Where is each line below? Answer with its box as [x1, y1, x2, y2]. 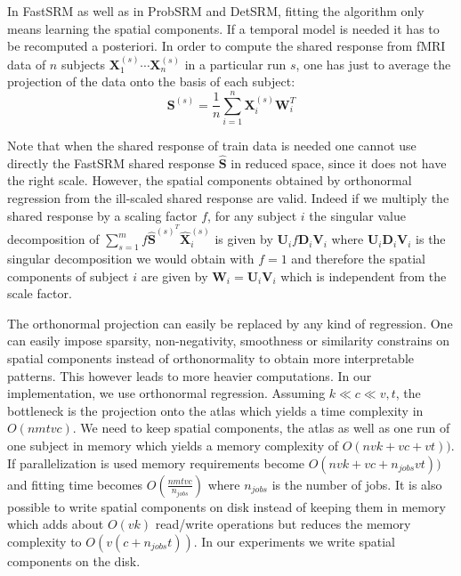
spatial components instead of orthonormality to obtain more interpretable [7, 349, 415, 368]
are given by [141, 266, 208, 285]
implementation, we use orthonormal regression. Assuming [7, 384, 326, 402]
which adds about [7, 515, 104, 533]
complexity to [7, 531, 82, 550]
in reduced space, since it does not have [230, 153, 447, 172]
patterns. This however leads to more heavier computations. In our [7, 366, 372, 385]
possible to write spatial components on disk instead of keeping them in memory [7, 497, 446, 515]
